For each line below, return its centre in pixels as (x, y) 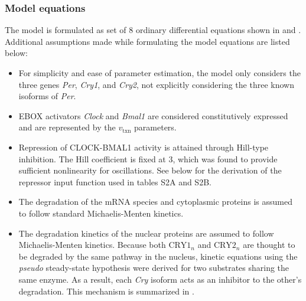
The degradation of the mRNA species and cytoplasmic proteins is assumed (155, 202)
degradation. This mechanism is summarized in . (106, 291)
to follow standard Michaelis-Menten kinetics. (101, 213)
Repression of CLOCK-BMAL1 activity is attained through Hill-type (144, 147)
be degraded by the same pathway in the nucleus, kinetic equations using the (158, 256)
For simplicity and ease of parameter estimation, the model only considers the (159, 73)
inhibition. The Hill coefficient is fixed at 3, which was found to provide (148, 158)
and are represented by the (67, 127)
